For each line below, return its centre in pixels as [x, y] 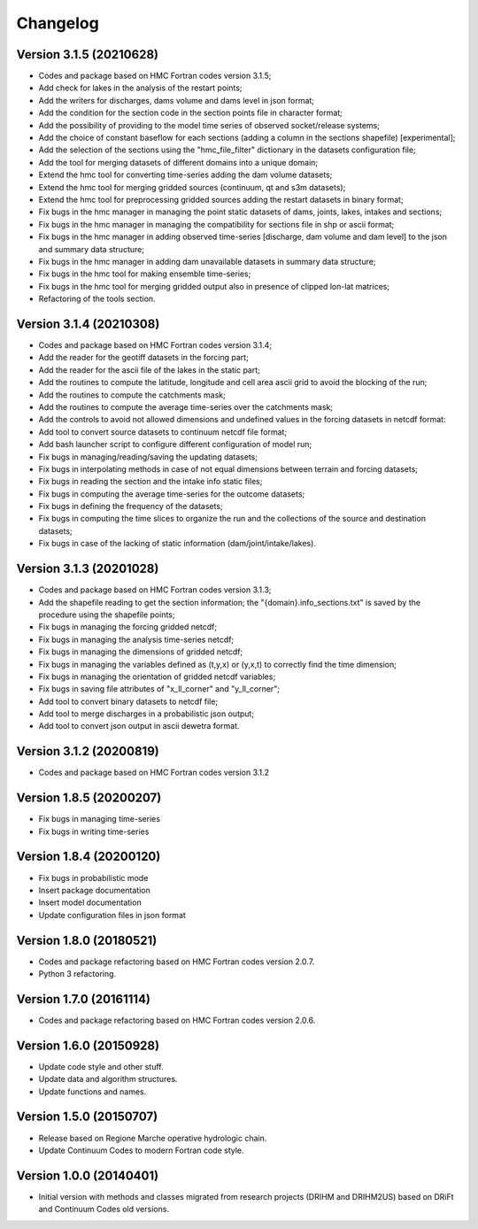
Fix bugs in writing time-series [94, 831]
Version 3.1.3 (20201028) [88, 569]
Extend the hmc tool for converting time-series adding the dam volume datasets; [185, 175]
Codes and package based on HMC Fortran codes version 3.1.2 [154, 773]
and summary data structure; [92, 249]
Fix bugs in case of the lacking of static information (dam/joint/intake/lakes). [177, 544]
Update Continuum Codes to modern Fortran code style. [141, 1150]
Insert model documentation [90, 902]
